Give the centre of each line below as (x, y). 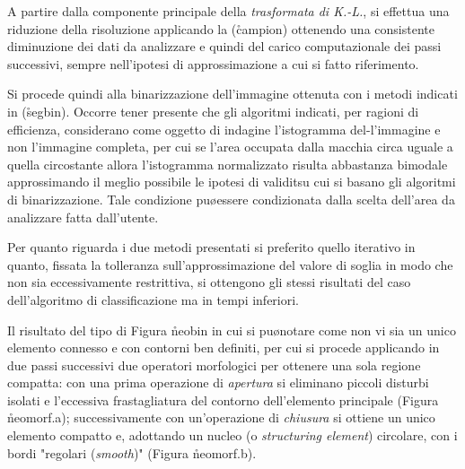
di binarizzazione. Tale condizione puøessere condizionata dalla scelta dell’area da (231, 199)
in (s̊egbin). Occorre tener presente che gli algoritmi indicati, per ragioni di (213, 111)
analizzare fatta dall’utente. (83, 217)
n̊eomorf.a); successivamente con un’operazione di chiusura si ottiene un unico (221, 417)
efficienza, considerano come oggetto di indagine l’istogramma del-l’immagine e (224, 129)
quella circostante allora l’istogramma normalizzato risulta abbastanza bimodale (228, 164)
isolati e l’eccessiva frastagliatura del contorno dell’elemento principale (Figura (223, 400)
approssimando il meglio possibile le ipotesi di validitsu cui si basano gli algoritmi (232, 182)
